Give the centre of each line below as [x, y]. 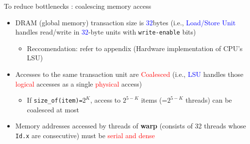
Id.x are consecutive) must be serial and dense [85, 135]
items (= [154, 100]
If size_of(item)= [55, 100]
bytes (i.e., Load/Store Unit [194, 22]
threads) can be [209, 100]
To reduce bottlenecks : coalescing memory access [78, 6]
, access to [105, 100]
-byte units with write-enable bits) [142, 32]
